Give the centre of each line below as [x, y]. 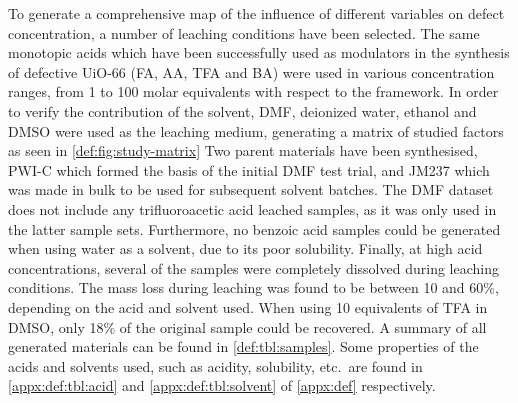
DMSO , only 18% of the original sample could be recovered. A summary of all [247, 326]
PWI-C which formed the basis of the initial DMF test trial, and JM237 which [249, 169]
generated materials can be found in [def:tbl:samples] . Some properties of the [243, 346]
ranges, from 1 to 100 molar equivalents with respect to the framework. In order [253, 91]
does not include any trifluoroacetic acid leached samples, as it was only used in [252, 208]
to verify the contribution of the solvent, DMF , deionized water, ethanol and [242, 110]
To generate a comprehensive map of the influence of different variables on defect [256, 13]
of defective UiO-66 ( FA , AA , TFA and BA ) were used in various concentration [251, 71]
